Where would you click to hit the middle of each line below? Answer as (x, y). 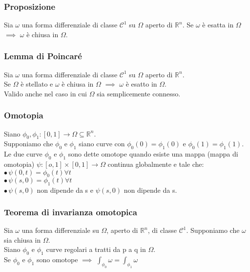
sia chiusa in (22, 239)
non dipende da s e (65, 190)
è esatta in (218, 25)
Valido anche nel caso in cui (46, 93)
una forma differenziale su (60, 230)
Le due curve (23, 154)
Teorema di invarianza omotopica (71, 212)
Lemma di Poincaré (43, 56)
